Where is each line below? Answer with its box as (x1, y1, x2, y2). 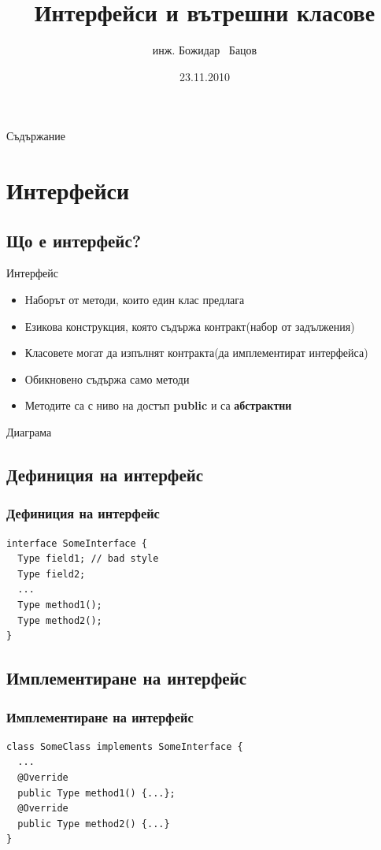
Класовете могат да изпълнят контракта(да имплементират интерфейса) (24, 344, 368, 361)
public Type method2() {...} (17, 818, 170, 830)
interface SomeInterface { (6, 537, 147, 549)
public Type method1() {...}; (17, 787, 176, 799)
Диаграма (6, 424, 52, 440)
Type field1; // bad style (17, 553, 159, 565)
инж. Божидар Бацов (152, 42, 257, 58)
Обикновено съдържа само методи (24, 370, 190, 387)
